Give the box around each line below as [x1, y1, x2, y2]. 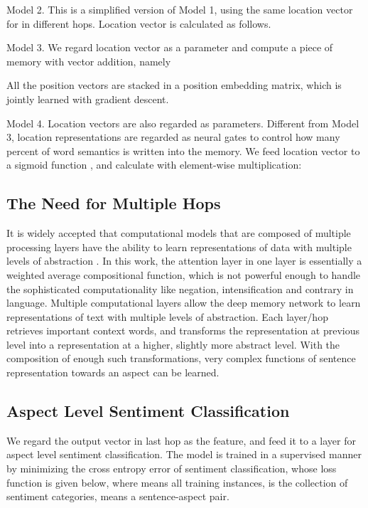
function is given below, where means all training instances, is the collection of [6, 475, 348, 490]
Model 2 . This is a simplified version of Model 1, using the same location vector [6, 2, 353, 16]
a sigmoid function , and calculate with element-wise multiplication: [6, 157, 302, 172]
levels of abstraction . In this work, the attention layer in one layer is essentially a [6, 253, 362, 268]
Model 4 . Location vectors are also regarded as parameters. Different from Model [6, 115, 359, 130]
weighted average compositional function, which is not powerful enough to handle [6, 267, 361, 282]
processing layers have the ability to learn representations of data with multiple [6, 239, 352, 254]
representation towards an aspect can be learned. [6, 365, 220, 380]
